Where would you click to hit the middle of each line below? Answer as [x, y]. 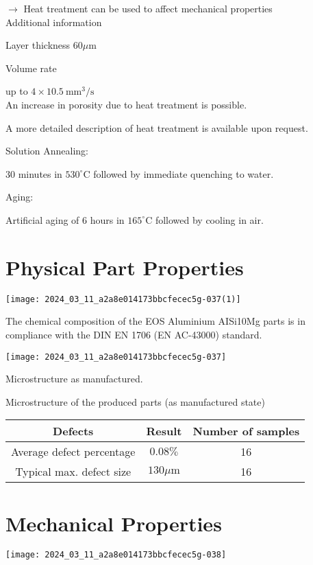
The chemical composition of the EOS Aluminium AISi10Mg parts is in [155, 321]
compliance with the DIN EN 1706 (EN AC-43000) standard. [134, 334]
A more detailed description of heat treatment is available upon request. [157, 127]
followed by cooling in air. [209, 219]
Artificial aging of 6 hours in [65, 219]
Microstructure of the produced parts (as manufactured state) [135, 401]
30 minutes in [34, 173]
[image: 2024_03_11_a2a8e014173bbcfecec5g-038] [116, 555]
